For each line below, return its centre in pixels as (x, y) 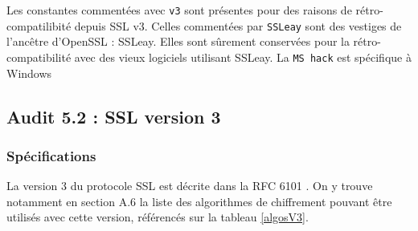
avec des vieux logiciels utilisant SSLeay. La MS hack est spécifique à (243, 57)
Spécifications (51, 155)
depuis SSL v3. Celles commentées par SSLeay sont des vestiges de (238, 25)
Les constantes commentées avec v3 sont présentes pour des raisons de (179, 10)
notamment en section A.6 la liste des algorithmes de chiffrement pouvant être (199, 201)
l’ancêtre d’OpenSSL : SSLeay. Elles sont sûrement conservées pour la (178, 41)
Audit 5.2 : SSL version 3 (114, 116)
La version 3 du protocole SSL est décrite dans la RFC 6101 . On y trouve (190, 186)
